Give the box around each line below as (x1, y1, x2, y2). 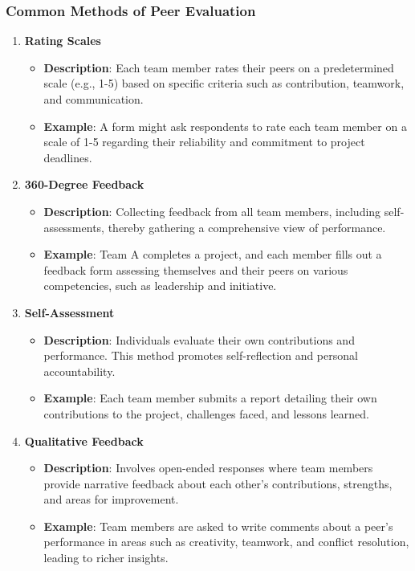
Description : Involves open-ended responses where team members (43, 459, 373, 476)
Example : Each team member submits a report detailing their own (43, 390, 377, 406)
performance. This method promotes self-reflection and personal (43, 347, 358, 364)
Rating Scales (24, 32, 101, 49)
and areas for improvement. (43, 491, 179, 508)
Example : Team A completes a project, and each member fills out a (43, 246, 382, 263)
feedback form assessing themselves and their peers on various (43, 261, 348, 278)
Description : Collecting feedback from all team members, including (43, 202, 381, 219)
